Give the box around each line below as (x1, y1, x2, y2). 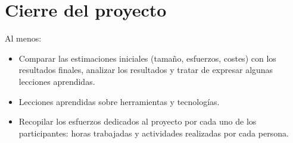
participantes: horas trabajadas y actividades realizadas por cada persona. (18, 126, 289, 139)
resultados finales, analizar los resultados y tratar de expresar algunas (18, 63, 273, 76)
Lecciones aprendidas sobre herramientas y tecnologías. (18, 95, 220, 107)
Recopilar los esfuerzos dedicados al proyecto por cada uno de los (18, 115, 257, 128)
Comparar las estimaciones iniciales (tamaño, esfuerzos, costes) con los (18, 52, 276, 64)
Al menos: (5, 32, 42, 45)
